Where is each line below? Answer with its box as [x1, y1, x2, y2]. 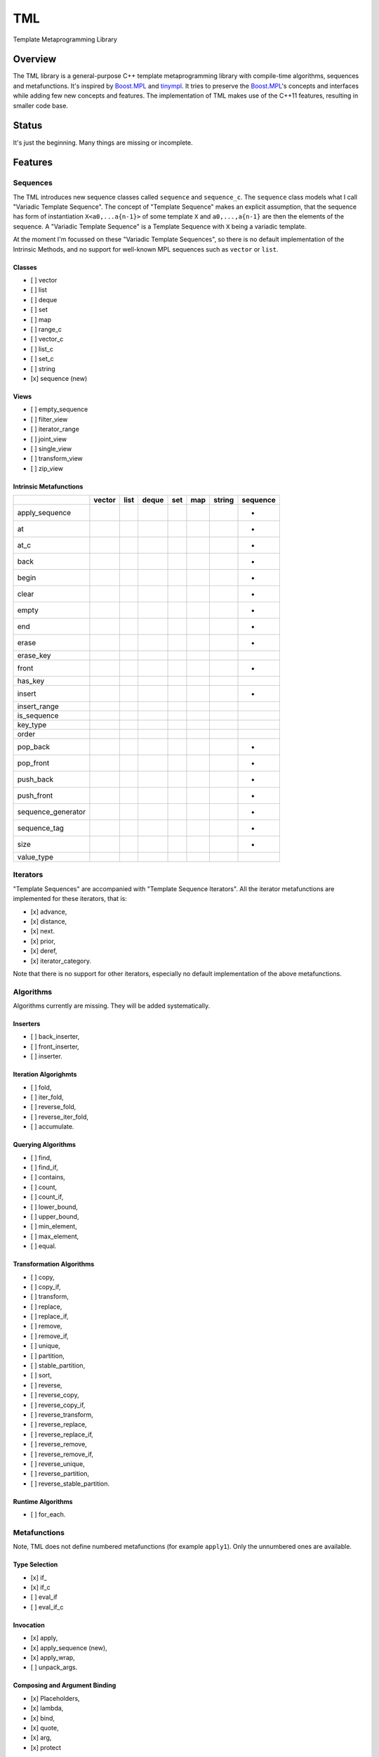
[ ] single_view [30, 444, 72, 453]
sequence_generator [17, 807, 86, 817]
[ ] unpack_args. [30, 1663, 78, 1672]
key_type [17, 720, 47, 730]
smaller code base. [13, 101, 68, 110]
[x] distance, [30, 917, 67, 926]
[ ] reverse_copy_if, [30, 1401, 86, 1409]
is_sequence [17, 711, 59, 720]
